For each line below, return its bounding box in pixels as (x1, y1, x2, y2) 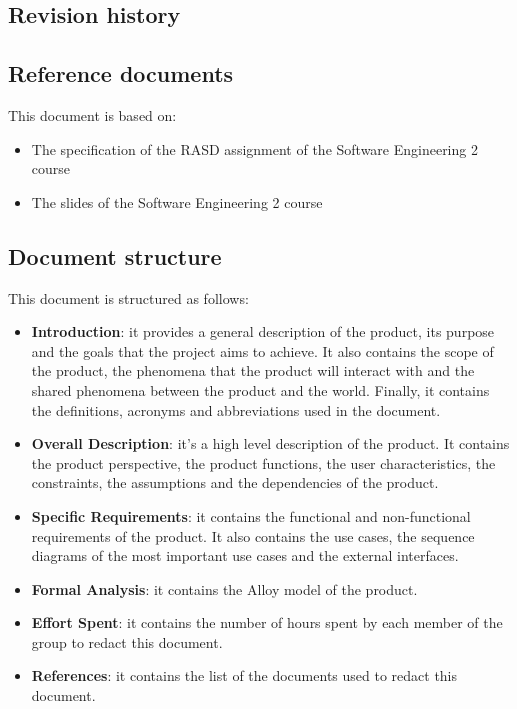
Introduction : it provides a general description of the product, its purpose (31, 321, 495, 342)
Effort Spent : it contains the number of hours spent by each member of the (31, 612, 503, 633)
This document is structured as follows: (8, 287, 249, 308)
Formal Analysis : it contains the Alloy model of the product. (31, 578, 418, 599)
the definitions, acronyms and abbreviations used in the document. (31, 399, 441, 420)
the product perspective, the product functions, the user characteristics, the (31, 452, 496, 473)
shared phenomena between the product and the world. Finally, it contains (31, 379, 490, 400)
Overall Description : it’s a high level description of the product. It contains (31, 433, 510, 454)
